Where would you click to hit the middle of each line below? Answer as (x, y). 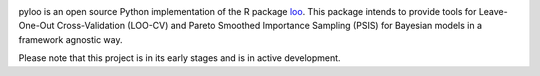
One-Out (36, 26)
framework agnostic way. (71, 39)
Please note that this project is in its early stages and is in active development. (179, 58)
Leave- (493, 11)
